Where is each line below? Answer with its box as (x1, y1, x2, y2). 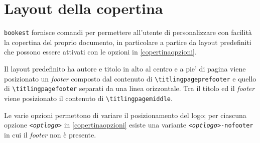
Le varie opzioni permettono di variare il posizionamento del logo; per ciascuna (4, 109, 246, 120)
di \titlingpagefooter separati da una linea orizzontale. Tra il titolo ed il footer (4, 83, 255, 93)
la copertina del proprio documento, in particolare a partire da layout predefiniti (4, 36, 251, 47)
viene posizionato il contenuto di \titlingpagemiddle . (4, 92, 173, 103)
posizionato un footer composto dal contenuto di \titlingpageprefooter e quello (4, 73, 256, 83)
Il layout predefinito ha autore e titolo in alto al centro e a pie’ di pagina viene (4, 63, 246, 73)
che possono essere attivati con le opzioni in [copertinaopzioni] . (4, 46, 197, 57)
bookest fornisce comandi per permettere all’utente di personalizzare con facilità (4, 27, 252, 37)
